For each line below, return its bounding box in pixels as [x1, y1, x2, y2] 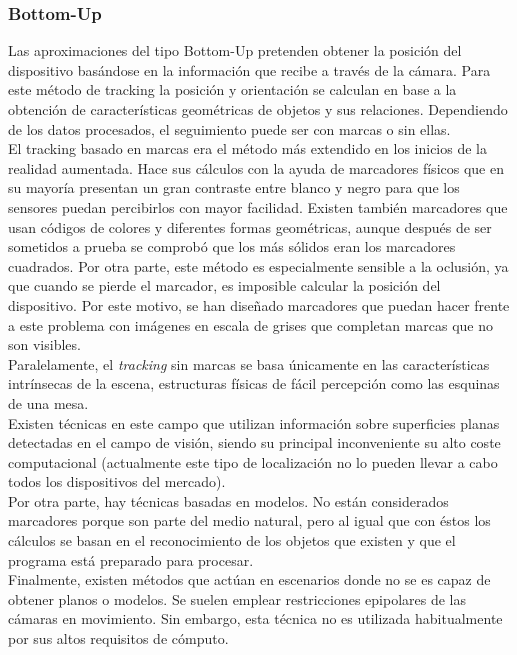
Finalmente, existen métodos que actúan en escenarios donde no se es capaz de [8, 569, 491, 590]
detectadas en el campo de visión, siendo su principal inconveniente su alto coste [8, 432, 501, 453]
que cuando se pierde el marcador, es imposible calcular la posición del [8, 275, 441, 296]
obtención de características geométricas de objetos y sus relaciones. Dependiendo [8, 99, 508, 119]
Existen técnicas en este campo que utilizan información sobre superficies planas [8, 412, 500, 433]
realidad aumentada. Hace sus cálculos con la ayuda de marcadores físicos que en [8, 157, 504, 178]
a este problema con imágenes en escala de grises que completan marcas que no [8, 314, 494, 335]
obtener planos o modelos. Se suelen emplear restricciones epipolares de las [8, 588, 467, 609]
